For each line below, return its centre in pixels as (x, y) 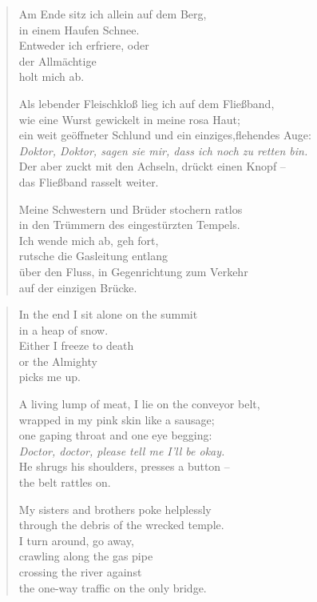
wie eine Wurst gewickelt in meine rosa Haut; (129, 119)
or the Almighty (58, 361)
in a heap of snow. (63, 329)
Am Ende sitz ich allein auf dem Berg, (113, 14)
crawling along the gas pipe (86, 556)
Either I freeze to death (76, 345)
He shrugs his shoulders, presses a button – (124, 466)
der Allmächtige (57, 60)
